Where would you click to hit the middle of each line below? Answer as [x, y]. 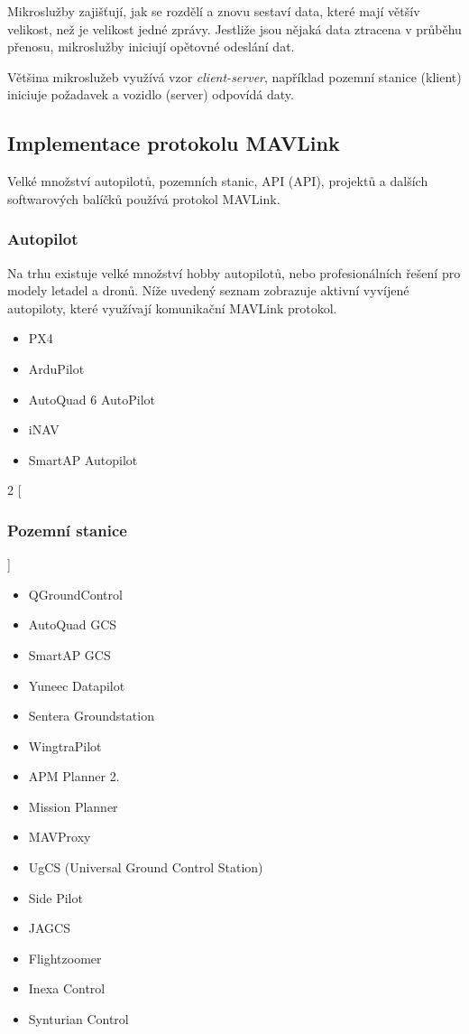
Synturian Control [78, 1019]
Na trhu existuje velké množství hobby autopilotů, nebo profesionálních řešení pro [234, 272]
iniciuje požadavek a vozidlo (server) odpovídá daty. [151, 94]
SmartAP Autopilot [83, 459]
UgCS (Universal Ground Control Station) [146, 867]
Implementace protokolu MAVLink [174, 143]
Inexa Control [67, 988]
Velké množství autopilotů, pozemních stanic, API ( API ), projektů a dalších [218, 181]
